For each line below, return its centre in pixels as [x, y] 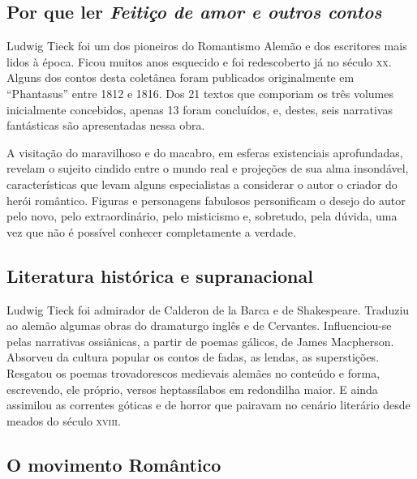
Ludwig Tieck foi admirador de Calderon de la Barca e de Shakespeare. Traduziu [208, 309]
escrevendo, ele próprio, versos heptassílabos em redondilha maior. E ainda [192, 389]
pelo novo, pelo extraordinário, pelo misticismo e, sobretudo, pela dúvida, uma [202, 216]
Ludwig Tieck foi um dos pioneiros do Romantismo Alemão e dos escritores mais [207, 46]
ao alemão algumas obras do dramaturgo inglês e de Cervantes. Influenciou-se [199, 325]
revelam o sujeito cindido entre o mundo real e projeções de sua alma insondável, [208, 168]
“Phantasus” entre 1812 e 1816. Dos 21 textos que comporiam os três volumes [200, 93]
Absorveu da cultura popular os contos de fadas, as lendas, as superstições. [193, 357]
